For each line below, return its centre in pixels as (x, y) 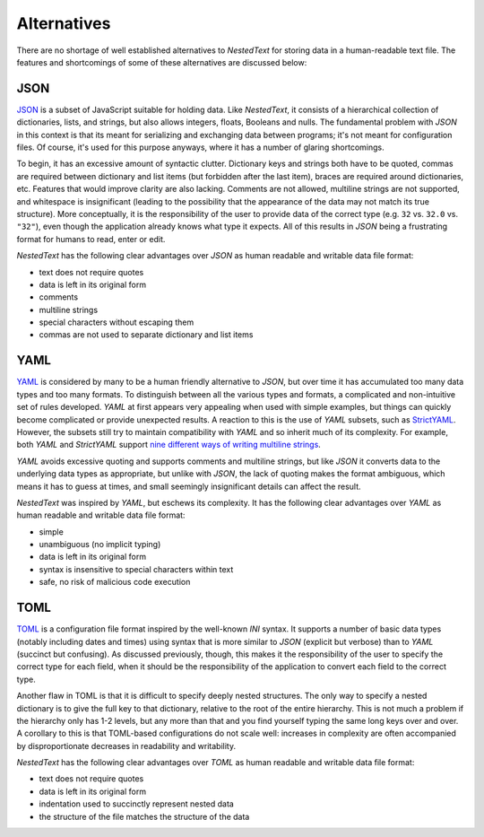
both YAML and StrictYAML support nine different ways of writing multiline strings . (169, 445)
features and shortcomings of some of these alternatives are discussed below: (162, 62)
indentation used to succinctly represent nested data (137, 804)
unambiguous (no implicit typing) (100, 545)
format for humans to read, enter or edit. (91, 239)
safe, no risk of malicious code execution (115, 582)
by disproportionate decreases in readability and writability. (126, 745)
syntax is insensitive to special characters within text (136, 569)
